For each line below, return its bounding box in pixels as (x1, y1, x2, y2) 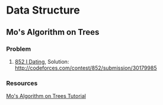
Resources (6, 79, 38, 87)
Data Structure (6, 4, 80, 17)
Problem (6, 45, 31, 53)
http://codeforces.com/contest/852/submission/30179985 (14, 64, 157, 71)
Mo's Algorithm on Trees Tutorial (6, 93, 86, 100)
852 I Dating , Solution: (14, 58, 69, 65)
